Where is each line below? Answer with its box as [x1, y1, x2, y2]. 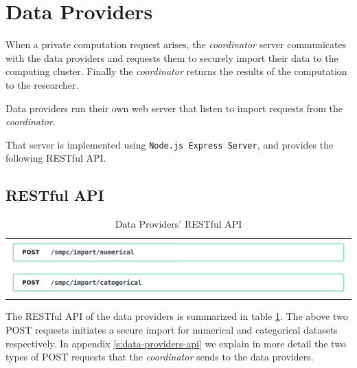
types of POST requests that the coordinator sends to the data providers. [5, 349, 314, 364]
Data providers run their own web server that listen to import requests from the [5, 100, 343, 115]
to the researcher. [5, 77, 79, 91]
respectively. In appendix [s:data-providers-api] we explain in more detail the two [5, 336, 346, 350]
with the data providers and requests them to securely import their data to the [5, 50, 338, 65]
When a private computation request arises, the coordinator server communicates [5, 37, 347, 52]
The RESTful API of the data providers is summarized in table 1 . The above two [5, 309, 348, 323]
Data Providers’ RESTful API [115, 217, 242, 231]
